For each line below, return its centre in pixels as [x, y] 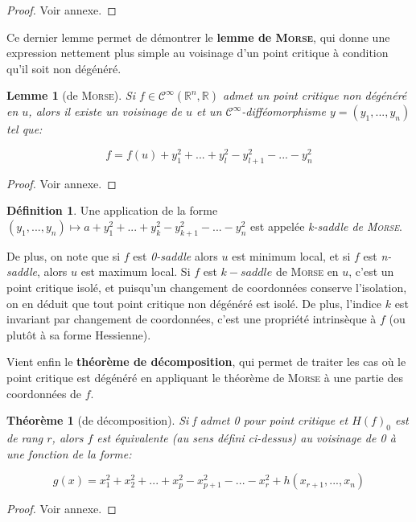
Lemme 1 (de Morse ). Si [71, 95]
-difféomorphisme [284, 111]
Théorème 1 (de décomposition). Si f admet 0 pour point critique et [177, 420]
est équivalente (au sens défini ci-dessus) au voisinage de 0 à [246, 437]
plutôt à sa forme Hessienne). [79, 334]
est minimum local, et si [291, 255]
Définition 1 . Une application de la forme [112, 210]
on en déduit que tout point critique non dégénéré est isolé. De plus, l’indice [194, 303]
